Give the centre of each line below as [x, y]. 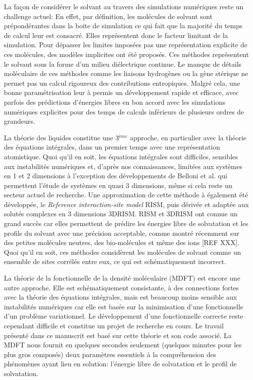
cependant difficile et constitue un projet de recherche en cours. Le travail [114, 325]
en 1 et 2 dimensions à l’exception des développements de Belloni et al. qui [116, 176]
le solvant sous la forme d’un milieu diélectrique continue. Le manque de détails [123, 64]
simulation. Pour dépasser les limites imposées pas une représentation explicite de [126, 45]
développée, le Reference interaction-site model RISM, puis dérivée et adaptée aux [126, 204]
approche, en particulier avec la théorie [188, 137]
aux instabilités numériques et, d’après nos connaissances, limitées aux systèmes [123, 166]
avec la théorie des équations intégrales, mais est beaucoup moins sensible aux [120, 297]
